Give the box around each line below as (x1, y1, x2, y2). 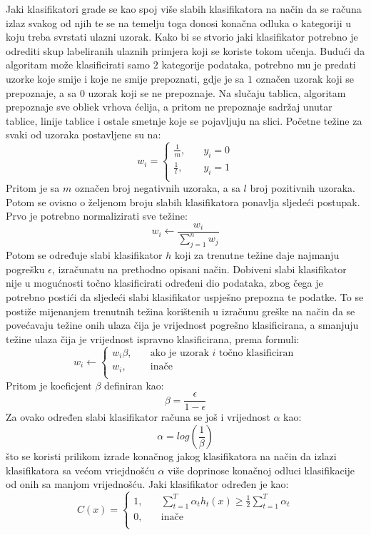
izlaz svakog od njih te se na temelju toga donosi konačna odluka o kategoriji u (6, 15, 352, 30)
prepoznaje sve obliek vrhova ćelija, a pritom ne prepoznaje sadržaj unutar (6, 99, 332, 114)
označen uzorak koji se (255, 71, 355, 86)
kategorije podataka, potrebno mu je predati (161, 57, 356, 72)
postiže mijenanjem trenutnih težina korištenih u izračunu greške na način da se (6, 303, 355, 318)
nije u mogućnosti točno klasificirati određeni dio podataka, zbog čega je (6, 275, 323, 290)
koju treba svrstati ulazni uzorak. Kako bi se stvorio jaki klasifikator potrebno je (6, 29, 358, 44)
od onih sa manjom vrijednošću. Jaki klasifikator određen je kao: (6, 477, 289, 491)
